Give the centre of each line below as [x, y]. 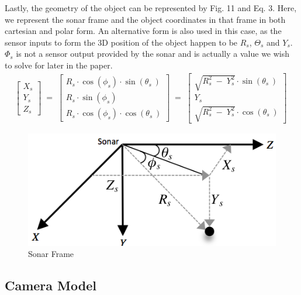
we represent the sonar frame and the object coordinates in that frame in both [145, 19]
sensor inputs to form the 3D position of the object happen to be [121, 42]
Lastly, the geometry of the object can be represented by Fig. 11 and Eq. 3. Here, [151, 8]
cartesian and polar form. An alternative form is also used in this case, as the [143, 31]
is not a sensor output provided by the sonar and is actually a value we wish [153, 54]
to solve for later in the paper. [59, 65]
